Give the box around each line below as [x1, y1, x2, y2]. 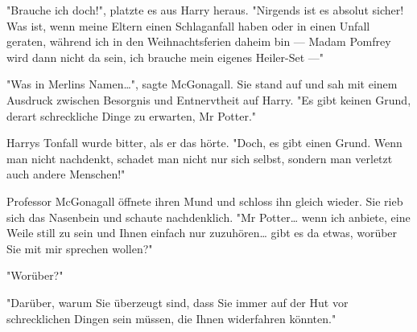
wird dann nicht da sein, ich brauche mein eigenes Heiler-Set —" [6, 48, 324, 65]
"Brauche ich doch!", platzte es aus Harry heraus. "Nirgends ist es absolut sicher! [6, 2, 404, 18]
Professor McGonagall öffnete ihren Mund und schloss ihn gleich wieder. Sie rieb [6, 192, 403, 209]
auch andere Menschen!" [6, 166, 126, 182]
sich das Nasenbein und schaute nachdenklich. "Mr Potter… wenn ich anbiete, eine [6, 208, 411, 225]
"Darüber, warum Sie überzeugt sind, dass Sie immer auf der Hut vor [6, 293, 349, 310]
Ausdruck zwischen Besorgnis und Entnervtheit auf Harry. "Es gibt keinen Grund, [6, 91, 411, 108]
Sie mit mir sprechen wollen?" [6, 240, 153, 256]
